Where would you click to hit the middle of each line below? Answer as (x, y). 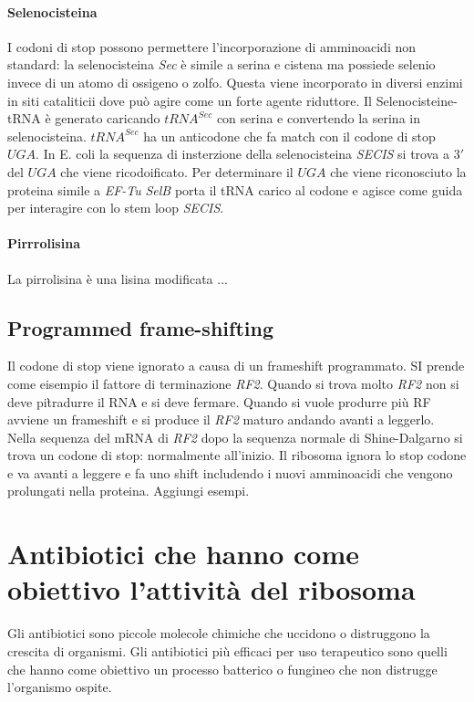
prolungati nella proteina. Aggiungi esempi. (129, 491)
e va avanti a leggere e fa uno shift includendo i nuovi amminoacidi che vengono (230, 472)
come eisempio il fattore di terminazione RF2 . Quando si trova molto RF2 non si (233, 383)
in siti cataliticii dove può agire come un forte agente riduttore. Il (190, 100)
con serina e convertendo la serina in (318, 118)
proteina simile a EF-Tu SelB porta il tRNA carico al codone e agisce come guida (235, 189)
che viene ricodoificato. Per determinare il (177, 171)
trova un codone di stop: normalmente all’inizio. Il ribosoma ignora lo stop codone (237, 455)
